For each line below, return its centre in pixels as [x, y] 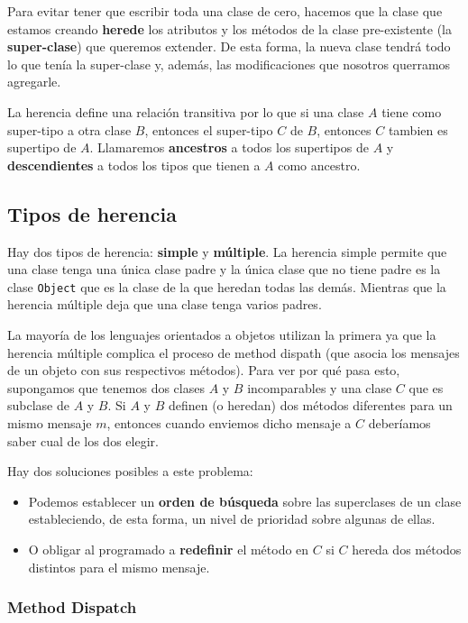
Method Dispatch [72, 607]
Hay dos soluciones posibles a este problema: [130, 471]
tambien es [418, 129]
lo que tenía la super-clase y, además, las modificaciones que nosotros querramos [229, 64]
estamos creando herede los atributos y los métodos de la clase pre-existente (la [229, 28]
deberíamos [399, 422]
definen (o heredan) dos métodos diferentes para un [310, 405]
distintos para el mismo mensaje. [119, 567]
